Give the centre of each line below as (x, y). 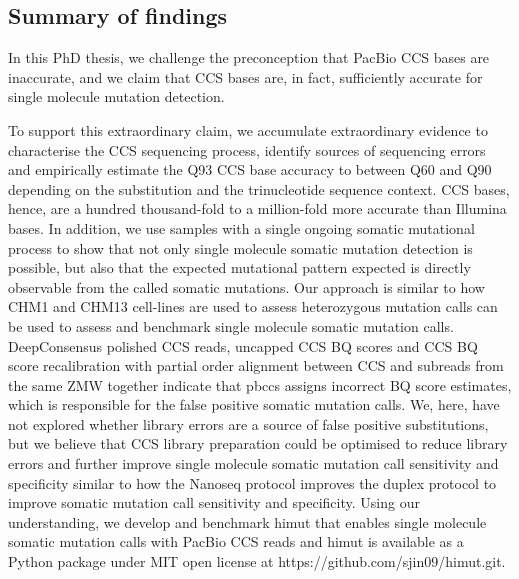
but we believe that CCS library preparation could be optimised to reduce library (258, 443)
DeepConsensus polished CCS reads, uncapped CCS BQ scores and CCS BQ (243, 345)
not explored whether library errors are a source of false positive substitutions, (248, 423)
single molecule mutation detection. (116, 96)
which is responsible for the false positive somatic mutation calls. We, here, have (254, 404)
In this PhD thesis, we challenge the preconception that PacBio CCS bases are (249, 57)
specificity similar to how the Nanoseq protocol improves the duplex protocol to (252, 482)
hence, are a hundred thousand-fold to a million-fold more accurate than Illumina (257, 208)
